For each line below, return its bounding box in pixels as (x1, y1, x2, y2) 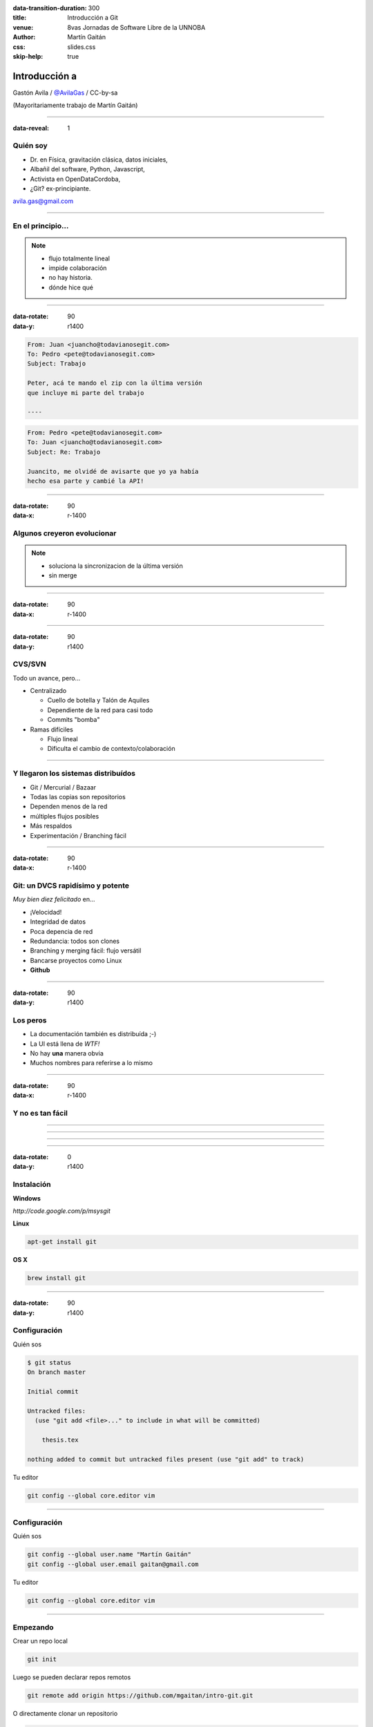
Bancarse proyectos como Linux (30, 956, 122, 964)
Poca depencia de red (30, 927, 93, 935)
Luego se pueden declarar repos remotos (12, 1673, 131, 1681)
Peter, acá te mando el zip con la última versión (27, 379, 203, 387)
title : (12, 14, 27, 22)
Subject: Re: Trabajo (27, 448, 101, 456)
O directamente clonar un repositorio (12, 1710, 118, 1718)
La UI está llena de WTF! (30, 1040, 100, 1048)
